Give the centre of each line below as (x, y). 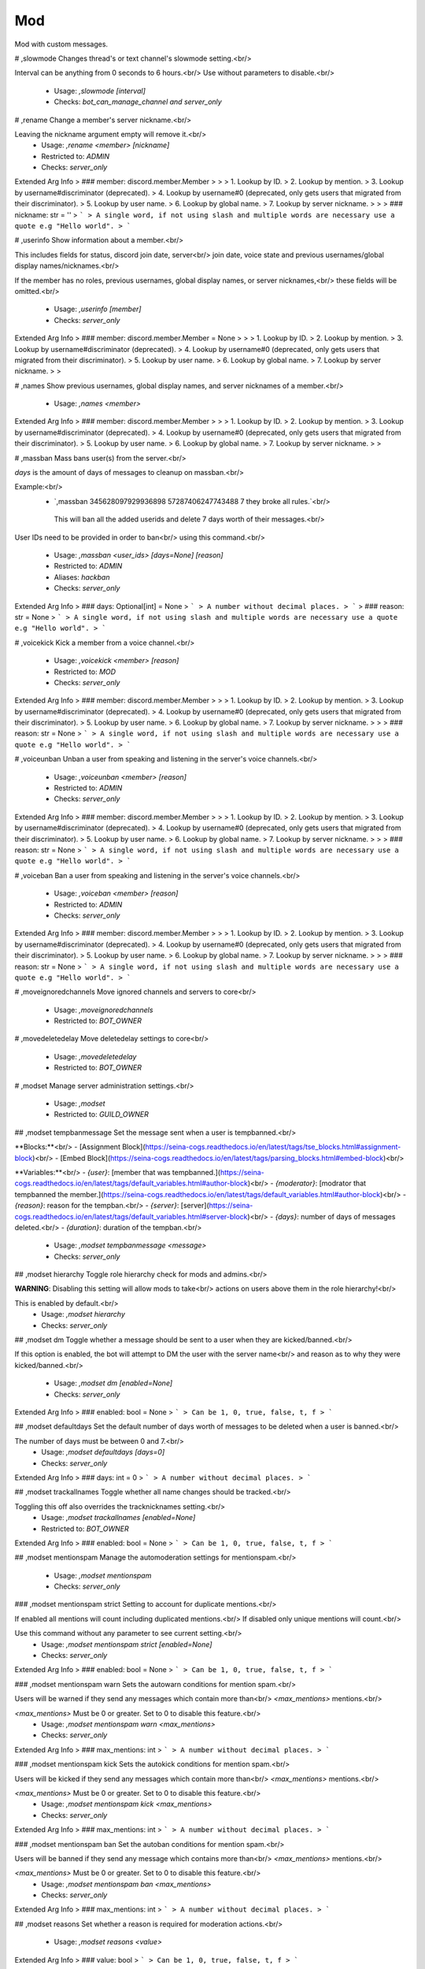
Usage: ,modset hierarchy (83, 1315)
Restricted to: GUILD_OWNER (102, 1114)
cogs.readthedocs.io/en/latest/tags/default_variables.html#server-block (131, 1216)
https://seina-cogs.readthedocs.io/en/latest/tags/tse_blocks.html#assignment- (273, 1147)
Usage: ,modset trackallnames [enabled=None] (118, 1518)
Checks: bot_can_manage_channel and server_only (138, 102)
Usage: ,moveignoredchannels (103, 1010)
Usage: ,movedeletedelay (95, 1056)
